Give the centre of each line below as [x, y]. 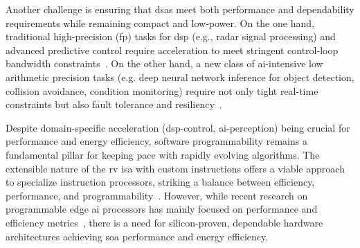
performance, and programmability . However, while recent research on [157, 195]
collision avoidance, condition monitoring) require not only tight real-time [162, 90]
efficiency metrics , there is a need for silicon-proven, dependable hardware [164, 222]
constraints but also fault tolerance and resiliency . [114, 104]
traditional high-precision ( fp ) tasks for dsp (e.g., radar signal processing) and [171, 36]
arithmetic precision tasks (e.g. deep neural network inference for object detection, [180, 77]
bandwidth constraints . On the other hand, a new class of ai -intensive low [164, 63]
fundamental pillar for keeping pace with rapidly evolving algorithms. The [163, 154]
